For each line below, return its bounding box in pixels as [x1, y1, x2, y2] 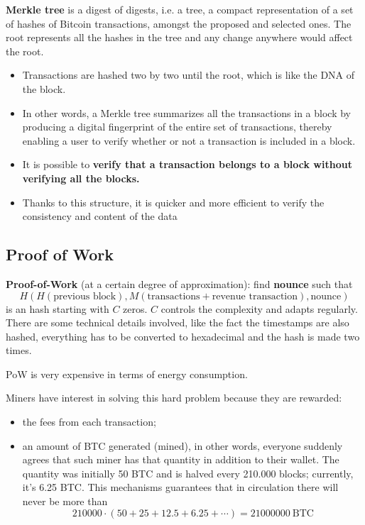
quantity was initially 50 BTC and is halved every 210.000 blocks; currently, [22, 465, 354, 480]
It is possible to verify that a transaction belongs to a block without [22, 157, 352, 172]
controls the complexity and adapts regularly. [160, 301, 358, 316]
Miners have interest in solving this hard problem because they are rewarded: [6, 390, 342, 405]
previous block [53, 291, 116, 302]
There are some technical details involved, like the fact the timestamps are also [6, 315, 349, 330]
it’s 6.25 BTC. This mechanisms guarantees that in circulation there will [22, 480, 339, 494]
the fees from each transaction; [22, 414, 156, 429]
